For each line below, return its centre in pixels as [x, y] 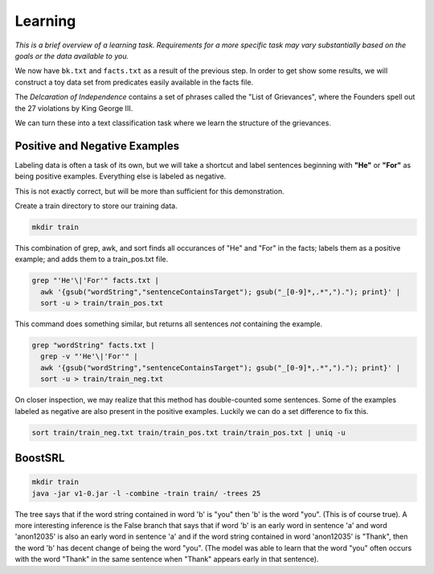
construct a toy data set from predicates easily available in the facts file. [134, 82]
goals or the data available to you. [72, 55]
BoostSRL [40, 458]
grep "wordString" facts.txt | [94, 345]
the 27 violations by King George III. [74, 108]
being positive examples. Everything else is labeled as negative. [121, 176]
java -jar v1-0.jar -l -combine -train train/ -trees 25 [146, 493]
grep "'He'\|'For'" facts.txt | [96, 281]
